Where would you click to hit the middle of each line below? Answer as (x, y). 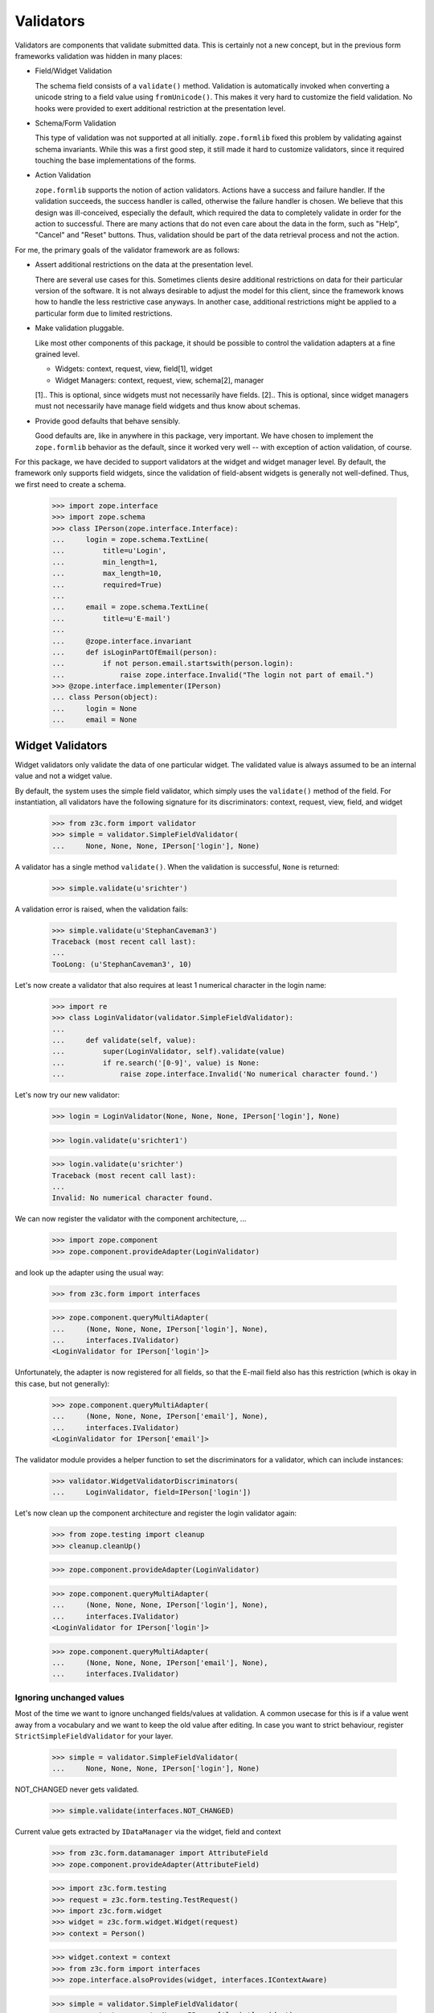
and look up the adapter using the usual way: (89, 1272)
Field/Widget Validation (74, 71)
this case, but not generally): (62, 1383)
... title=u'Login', (109, 551)
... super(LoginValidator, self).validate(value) (168, 1052)
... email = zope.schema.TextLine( (130, 607)
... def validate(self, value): (124, 1040)
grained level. (57, 353)
